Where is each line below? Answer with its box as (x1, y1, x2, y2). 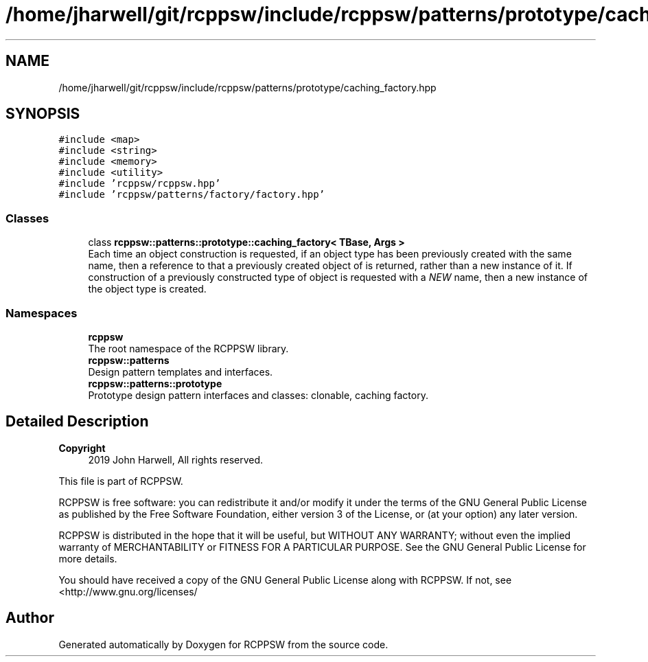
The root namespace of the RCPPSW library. (88, 342, 289, 354)
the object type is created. (88, 283, 207, 295)
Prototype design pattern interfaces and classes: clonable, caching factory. (88, 389, 428, 401)
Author (5, 609, 54, 627)
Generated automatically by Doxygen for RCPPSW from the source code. (58, 638, 389, 650)
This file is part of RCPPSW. (58, 475, 183, 487)
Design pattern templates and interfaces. (88, 365, 273, 378)
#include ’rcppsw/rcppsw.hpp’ (58, 178, 221, 190)
